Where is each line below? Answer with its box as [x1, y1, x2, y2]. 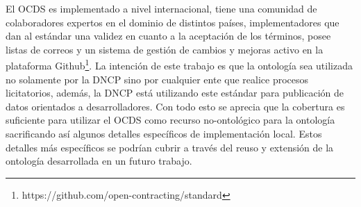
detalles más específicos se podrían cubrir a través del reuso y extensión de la [6, 140, 334, 154]
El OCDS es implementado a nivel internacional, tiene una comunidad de [6, 1, 317, 15]
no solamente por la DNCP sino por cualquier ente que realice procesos [6, 72, 309, 86]
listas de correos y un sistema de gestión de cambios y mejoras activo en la [6, 42, 324, 56]
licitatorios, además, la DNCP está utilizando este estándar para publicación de [6, 85, 344, 100]
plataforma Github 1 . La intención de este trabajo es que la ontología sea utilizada [6, 56, 353, 73]
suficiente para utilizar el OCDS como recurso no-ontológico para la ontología [6, 113, 335, 127]
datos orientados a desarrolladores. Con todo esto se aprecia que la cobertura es [6, 99, 345, 113]
